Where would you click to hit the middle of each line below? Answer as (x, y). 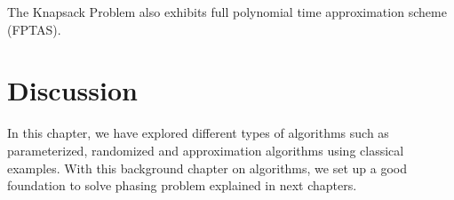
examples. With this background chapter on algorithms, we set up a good (207, 168)
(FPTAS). (34, 29)
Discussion (72, 90)
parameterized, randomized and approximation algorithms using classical (206, 150)
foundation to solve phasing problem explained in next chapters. (182, 185)
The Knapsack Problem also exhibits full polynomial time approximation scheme (227, 12)
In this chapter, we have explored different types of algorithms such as (198, 133)
